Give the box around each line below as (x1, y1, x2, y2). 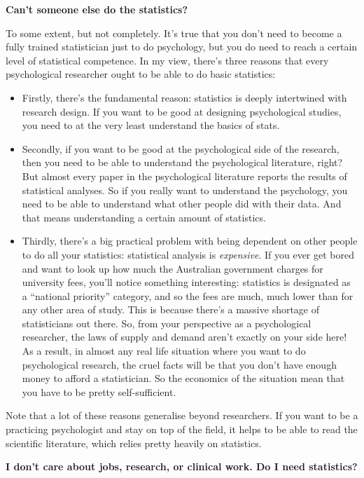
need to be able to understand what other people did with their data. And (22, 196, 342, 211)
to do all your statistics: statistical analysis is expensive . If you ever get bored (22, 247, 354, 261)
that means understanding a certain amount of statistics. (22, 210, 266, 224)
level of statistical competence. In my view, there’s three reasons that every (6, 53, 329, 67)
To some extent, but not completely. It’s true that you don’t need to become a (6, 25, 342, 40)
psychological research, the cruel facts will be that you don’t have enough (22, 357, 337, 371)
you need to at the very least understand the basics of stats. (22, 118, 280, 132)
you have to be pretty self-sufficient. (22, 384, 176, 399)
